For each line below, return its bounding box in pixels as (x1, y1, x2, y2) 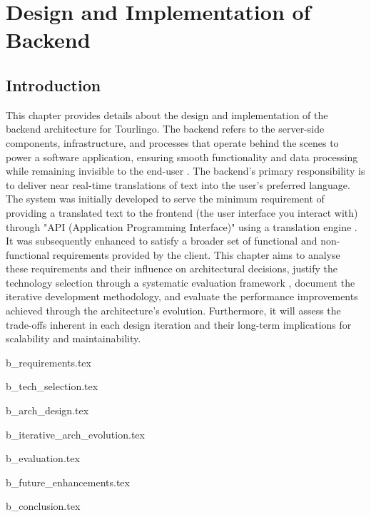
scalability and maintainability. (6, 331, 141, 346)
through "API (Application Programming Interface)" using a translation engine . (6, 219, 357, 234)
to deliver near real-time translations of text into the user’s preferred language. (6, 177, 350, 192)
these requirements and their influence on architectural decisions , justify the (6, 261, 337, 276)
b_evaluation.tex (6, 451, 80, 466)
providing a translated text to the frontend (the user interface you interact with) (6, 205, 358, 220)
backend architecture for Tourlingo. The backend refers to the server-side (6, 121, 325, 136)
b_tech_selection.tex (6, 379, 98, 394)
